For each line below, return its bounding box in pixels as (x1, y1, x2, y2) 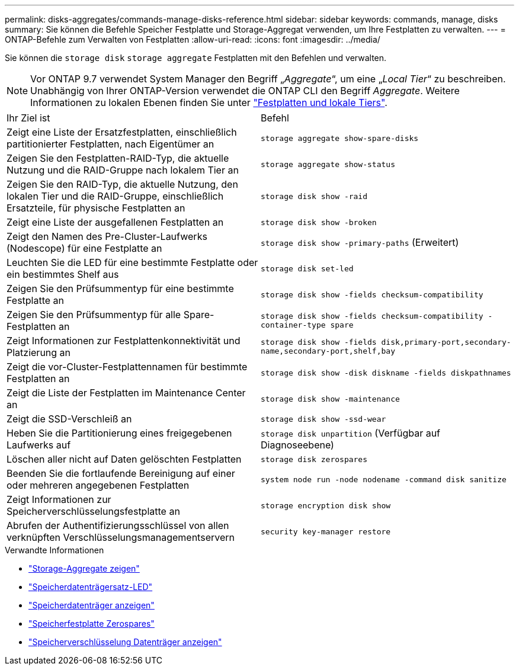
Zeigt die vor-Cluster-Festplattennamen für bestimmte (7, 361, 248, 373)
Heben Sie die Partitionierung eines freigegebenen (7, 427, 232, 439)
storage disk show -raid (261, 191, 368, 201)
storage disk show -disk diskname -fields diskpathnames (261, 368, 511, 377)
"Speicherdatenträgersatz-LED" (28, 582, 153, 592)
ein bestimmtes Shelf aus (7, 268, 119, 280)
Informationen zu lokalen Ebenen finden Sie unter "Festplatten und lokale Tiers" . (30, 97, 387, 108)
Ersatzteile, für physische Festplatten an (7, 202, 185, 214)
